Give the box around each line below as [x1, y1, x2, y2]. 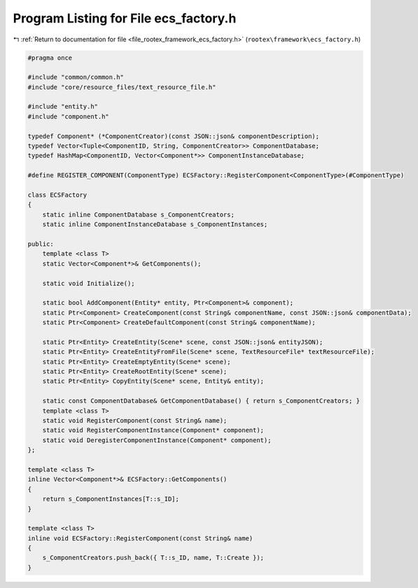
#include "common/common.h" [27, 74, 124, 81]
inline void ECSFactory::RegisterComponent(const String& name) [27, 534, 253, 542]
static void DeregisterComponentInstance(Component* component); [42, 436, 272, 444]
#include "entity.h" [27, 102, 98, 111]
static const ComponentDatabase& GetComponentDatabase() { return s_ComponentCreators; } [42, 397, 361, 405]
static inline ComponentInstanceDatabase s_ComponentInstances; [42, 221, 268, 228]
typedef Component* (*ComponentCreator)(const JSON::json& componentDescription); [27, 132, 320, 140]
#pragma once [27, 53, 73, 62]
